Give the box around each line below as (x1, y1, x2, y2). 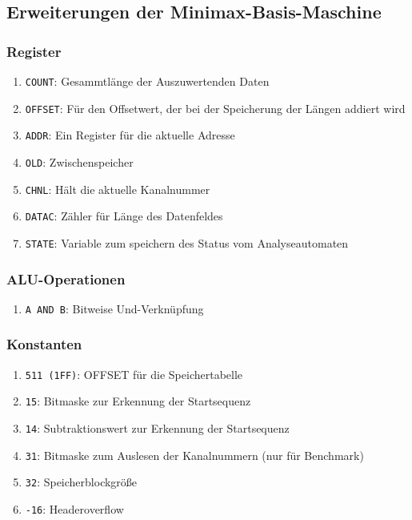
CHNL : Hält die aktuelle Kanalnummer (25, 180, 210, 197)
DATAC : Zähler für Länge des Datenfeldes (25, 208, 223, 224)
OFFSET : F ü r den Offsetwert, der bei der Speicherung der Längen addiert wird (25, 99, 406, 116)
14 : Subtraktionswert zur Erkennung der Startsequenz (25, 420, 290, 436)
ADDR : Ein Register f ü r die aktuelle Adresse (25, 127, 235, 143)
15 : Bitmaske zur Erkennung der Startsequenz (25, 393, 251, 409)
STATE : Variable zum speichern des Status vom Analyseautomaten (25, 234, 349, 251)
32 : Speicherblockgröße (25, 474, 138, 490)
